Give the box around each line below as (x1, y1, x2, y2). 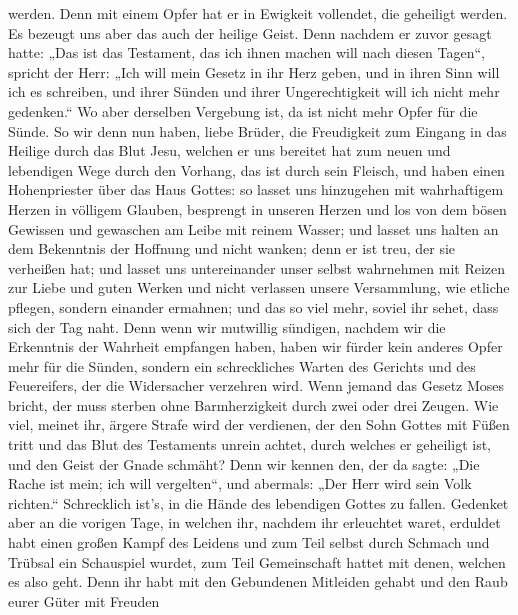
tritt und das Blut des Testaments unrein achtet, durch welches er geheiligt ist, (8, 434, 491, 455)
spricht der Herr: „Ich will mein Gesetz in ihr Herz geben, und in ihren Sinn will (8, 61, 500, 82)
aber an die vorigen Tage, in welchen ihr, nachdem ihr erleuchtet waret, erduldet (8, 512, 501, 533)
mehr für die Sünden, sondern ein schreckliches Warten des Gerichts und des (8, 355, 476, 376)
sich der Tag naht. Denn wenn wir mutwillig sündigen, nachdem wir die (8, 316, 446, 337)
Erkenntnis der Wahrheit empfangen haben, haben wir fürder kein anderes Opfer (8, 336, 503, 357)
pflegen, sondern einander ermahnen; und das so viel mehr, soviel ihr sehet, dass (8, 296, 499, 317)
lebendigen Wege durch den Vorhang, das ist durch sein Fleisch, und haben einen (8, 159, 505, 180)
